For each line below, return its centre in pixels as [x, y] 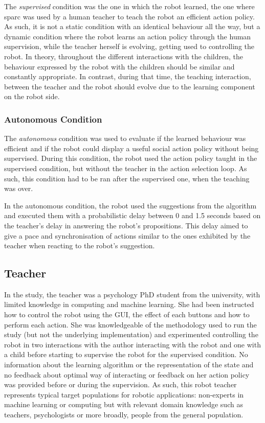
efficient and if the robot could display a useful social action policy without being [131, 148]
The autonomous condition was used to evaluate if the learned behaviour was [125, 138]
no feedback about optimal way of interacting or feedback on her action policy [127, 374]
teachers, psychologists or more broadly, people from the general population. [124, 415]
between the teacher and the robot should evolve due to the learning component [130, 86]
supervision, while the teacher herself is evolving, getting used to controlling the [129, 46]
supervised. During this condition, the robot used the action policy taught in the [131, 158]
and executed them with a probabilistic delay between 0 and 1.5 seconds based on [132, 215]
